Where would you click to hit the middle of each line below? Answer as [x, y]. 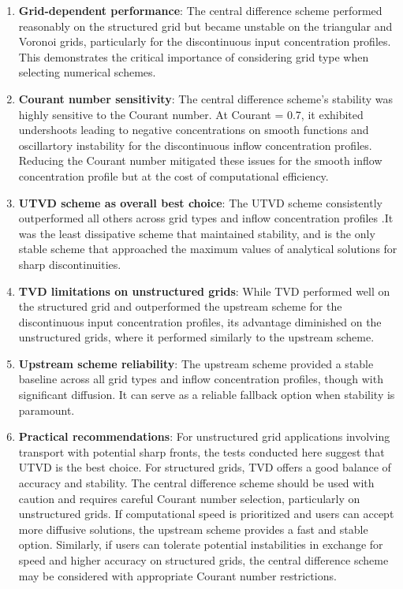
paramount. [47, 410]
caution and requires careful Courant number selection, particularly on [189, 498]
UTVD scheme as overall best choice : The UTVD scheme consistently [200, 202]
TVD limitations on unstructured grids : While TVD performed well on [204, 291]
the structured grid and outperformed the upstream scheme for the [180, 306]
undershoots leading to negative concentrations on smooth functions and [194, 130]
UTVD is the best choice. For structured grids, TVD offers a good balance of [205, 467]
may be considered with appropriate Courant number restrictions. [177, 575]
